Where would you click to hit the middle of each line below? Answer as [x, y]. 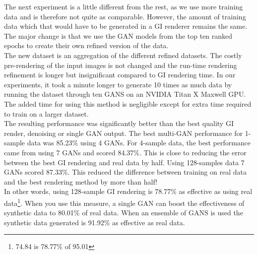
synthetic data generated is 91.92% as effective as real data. [95, 222]
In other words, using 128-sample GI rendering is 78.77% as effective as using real [128, 191]
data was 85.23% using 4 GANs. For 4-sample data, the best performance [139, 143]
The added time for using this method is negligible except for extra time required [128, 103]
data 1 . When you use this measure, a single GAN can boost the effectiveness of [124, 202]
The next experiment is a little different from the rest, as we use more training [124, 6]
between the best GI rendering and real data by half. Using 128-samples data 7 [124, 162]
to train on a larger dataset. [46, 113]
